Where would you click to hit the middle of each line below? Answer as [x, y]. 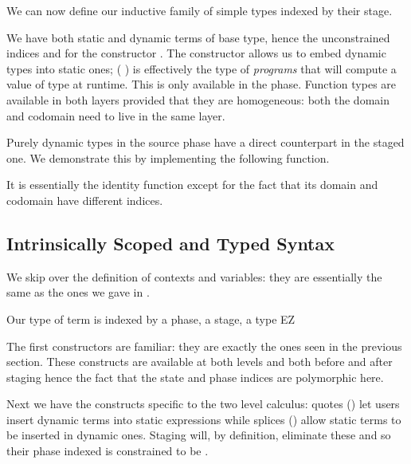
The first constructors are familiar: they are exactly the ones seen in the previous [204, 346]
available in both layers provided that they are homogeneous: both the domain [198, 99]
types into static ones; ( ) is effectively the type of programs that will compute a [202, 68]
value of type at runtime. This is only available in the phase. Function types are [202, 84]
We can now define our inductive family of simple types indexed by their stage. [200, 10]
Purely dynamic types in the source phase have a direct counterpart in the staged [205, 142]
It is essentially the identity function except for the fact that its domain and [192, 185]
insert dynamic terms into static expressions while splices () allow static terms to [204, 419]
